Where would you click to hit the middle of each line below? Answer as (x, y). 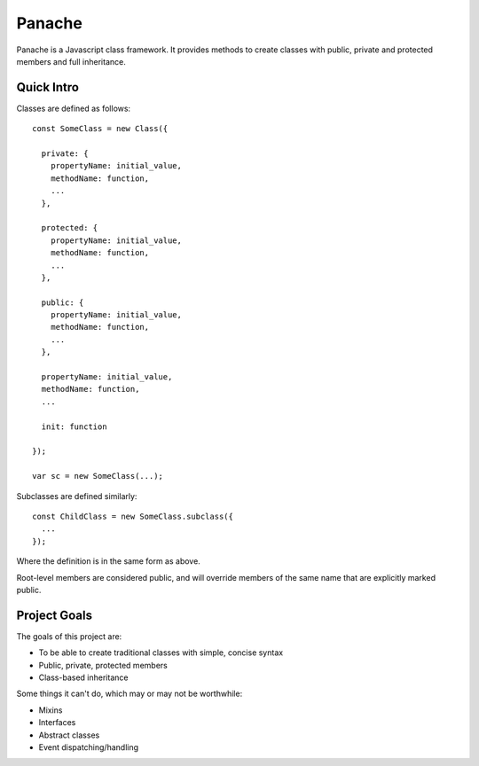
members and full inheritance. (71, 61)
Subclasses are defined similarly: (77, 496)
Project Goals (55, 615)
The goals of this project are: (69, 636)
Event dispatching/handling (89, 747)
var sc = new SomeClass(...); (98, 476)
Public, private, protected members (103, 665)
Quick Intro (48, 87)
